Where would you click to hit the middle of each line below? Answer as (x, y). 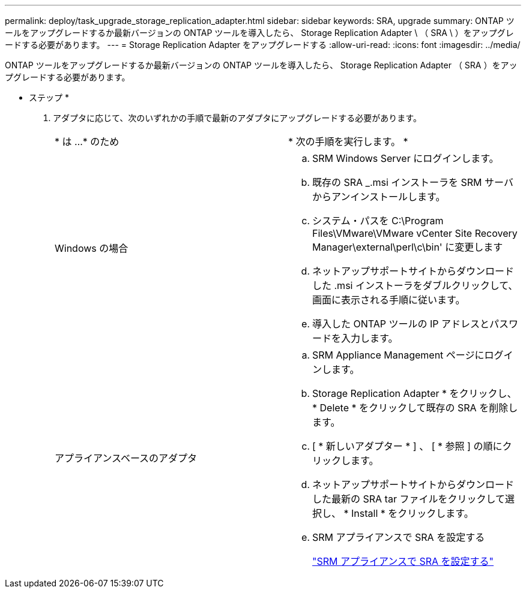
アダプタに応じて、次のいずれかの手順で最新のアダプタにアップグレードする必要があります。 (237, 118)
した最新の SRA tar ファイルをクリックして (409, 499)
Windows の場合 (92, 248)
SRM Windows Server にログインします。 (406, 158)
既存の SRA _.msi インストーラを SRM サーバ (413, 182)
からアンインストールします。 (379, 197)
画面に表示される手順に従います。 (389, 300)
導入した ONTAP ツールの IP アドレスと (401, 324)
